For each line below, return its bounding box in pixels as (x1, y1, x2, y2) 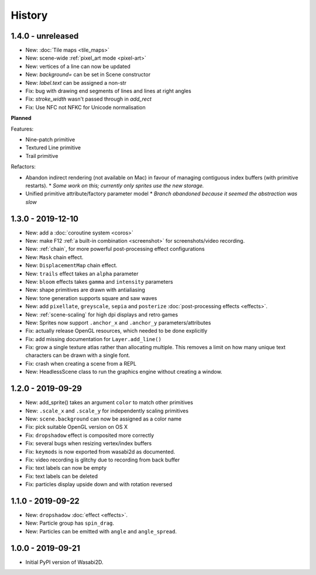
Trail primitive (25, 152, 59, 159)
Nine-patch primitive (25, 136, 75, 143)
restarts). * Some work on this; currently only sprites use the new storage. (25, 182, 204, 189)
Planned (11, 115, 32, 122)
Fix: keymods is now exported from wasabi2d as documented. (25, 448, 176, 455)
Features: (11, 125, 34, 132)
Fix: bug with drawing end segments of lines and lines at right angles (25, 88, 191, 95)
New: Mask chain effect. (25, 253, 84, 260)
